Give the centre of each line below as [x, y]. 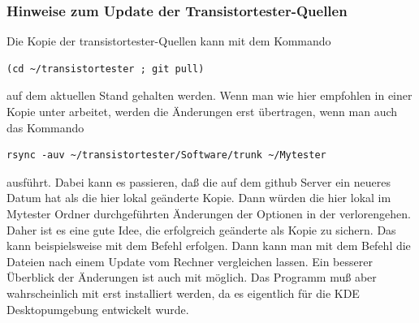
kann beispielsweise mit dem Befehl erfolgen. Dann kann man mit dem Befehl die [209, 245]
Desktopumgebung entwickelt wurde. [98, 309]
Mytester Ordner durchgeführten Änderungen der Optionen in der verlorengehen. [209, 213]
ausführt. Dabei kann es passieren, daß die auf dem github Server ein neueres [199, 181]
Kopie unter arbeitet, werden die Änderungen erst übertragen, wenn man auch [202, 111]
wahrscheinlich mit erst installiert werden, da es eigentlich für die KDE [183, 293]
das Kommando [45, 127]
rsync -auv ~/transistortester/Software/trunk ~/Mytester [166, 155]
